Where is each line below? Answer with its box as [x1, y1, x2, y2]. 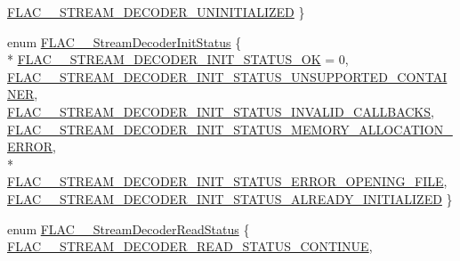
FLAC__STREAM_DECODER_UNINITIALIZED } [7, 3, 305, 20]
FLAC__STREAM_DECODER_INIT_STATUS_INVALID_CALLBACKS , [7, 102, 434, 120]
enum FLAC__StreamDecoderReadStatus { [7, 219, 250, 238]
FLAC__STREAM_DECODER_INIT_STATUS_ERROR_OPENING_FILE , [7, 172, 448, 191]
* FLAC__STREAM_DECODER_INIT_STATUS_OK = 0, [7, 50, 349, 69]
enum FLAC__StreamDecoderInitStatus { [7, 32, 242, 51]
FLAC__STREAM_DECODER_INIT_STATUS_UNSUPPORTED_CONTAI [7, 67, 448, 86]
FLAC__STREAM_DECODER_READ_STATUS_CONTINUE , [7, 237, 373, 256]
